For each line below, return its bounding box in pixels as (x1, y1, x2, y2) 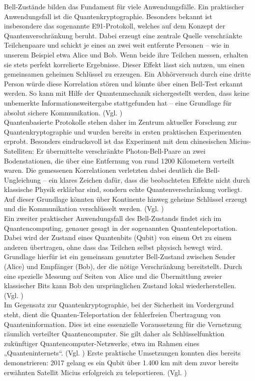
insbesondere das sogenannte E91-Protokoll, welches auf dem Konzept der (4, 21, 226, 31)
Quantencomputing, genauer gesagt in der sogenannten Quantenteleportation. (4, 222, 237, 233)
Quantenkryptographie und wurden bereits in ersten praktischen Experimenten (4, 126, 242, 136)
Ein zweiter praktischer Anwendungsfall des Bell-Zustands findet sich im (4, 213, 222, 223)
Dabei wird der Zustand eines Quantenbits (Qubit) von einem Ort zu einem (4, 232, 232, 243)
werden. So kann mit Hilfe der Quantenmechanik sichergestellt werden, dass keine (4, 88, 250, 98)
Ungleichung (4, 174, 41, 185)
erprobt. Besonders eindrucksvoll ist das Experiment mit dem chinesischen (4, 136, 227, 146)
